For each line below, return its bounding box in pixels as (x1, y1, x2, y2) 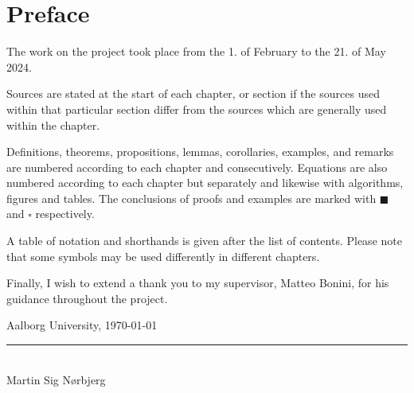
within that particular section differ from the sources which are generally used (6, 100, 387, 117)
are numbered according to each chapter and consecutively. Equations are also (6, 158, 388, 175)
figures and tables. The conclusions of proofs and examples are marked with (6, 189, 377, 206)
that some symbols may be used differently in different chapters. (6, 247, 320, 264)
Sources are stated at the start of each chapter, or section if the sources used (6, 85, 380, 102)
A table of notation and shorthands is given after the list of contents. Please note (6, 232, 402, 249)
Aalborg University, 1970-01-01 (6, 317, 158, 333)
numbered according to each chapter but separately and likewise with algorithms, (6, 174, 404, 191)
